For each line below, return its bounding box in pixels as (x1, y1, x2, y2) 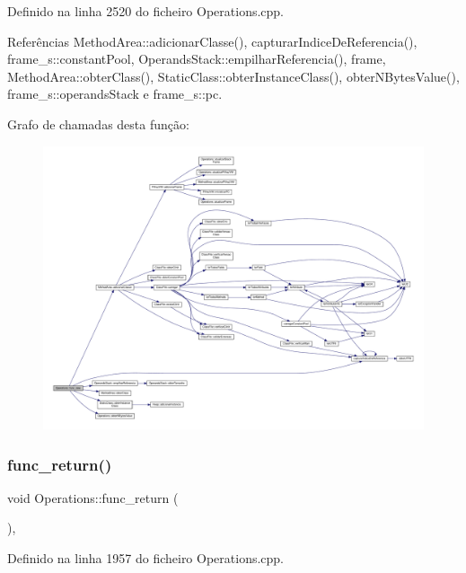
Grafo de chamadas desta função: (7, 114, 189, 133)
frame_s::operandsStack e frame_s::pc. (7, 84, 223, 103)
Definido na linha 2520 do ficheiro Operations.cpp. (7, 2, 285, 20)
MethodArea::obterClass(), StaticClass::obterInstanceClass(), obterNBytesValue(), (7, 66, 460, 85)
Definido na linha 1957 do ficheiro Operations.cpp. (7, 549, 285, 568)
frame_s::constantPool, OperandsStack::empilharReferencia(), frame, (7, 49, 386, 68)
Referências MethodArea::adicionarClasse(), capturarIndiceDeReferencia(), (7, 31, 418, 50)
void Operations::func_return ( (7, 488, 179, 507)
